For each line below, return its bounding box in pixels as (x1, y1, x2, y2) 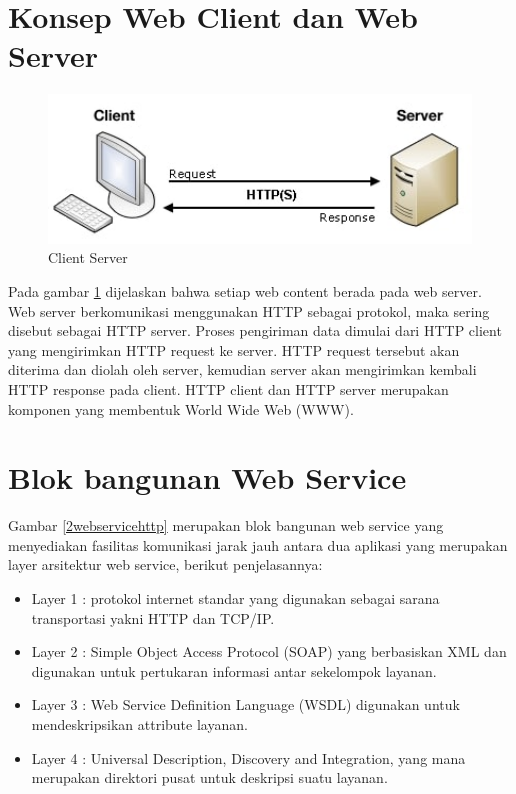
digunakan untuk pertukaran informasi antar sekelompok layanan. (31, 660, 437, 681)
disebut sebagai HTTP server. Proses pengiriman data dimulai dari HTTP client (8, 320, 502, 341)
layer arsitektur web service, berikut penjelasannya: (8, 554, 323, 575)
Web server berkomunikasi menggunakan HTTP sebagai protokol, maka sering (8, 300, 490, 321)
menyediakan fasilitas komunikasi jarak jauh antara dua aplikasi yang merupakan (8, 534, 508, 555)
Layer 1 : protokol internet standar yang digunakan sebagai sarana (31, 588, 440, 609)
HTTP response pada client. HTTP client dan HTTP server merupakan (8, 378, 449, 399)
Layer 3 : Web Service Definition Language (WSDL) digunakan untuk (31, 694, 460, 715)
